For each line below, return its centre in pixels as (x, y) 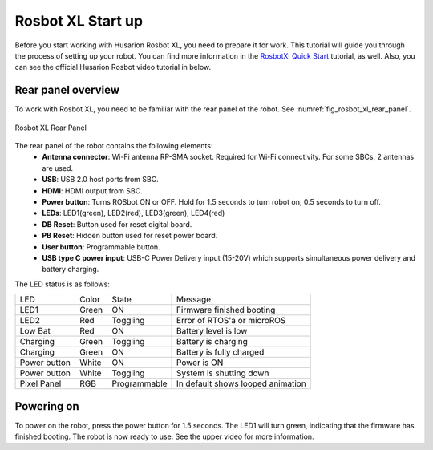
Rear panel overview (67, 90)
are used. (58, 168)
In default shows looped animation (241, 383)
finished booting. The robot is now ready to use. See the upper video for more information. (164, 436)
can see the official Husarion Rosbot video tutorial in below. (113, 67)
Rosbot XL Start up (79, 21)
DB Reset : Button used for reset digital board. (117, 224)
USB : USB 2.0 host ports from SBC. (101, 180)
